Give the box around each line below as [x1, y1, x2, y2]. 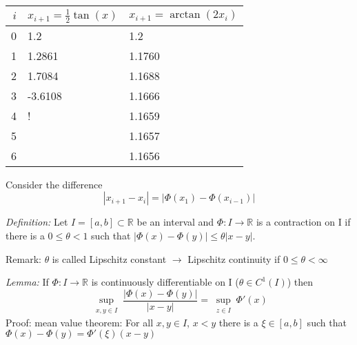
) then [287, 275, 314, 289]
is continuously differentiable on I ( [91, 275, 239, 289]
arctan [170, 9, 201, 21]
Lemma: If [6, 275, 49, 289]
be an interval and [136, 215, 214, 229]
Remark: [6, 251, 41, 266]
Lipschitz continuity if [187, 251, 280, 266]
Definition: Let [6, 215, 68, 229]
